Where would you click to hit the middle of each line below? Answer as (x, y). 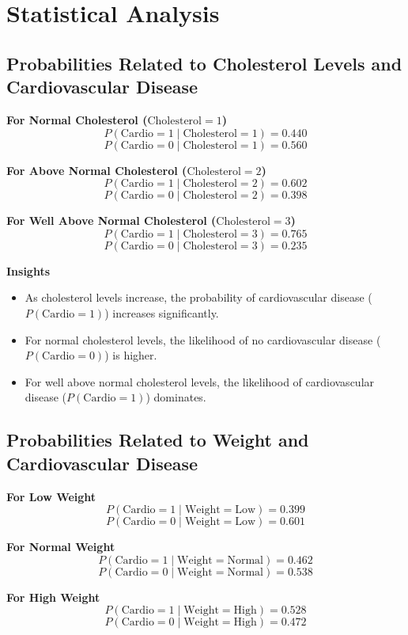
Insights (28, 270)
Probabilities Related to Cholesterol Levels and (204, 63)
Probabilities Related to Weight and (158, 440)
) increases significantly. (162, 312)
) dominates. (176, 397)
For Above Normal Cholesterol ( (97, 170)
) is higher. (131, 355)
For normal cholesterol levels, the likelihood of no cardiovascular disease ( (203, 339)
